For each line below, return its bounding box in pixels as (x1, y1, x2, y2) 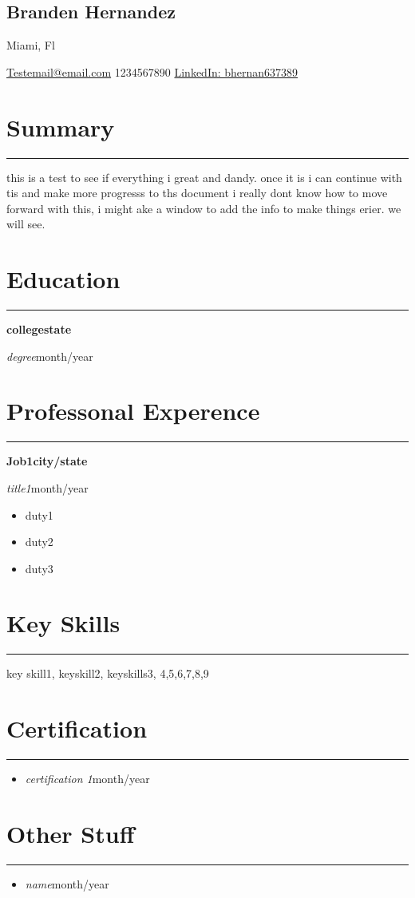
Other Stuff (6, 817, 135, 849)
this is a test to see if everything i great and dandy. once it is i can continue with (6, 168, 402, 185)
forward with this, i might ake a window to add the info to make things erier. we (6, 200, 401, 216)
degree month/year (6, 347, 93, 364)
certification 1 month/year (25, 770, 150, 787)
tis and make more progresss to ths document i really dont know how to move (6, 184, 388, 201)
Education (6, 263, 121, 295)
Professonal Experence (6, 394, 260, 427)
